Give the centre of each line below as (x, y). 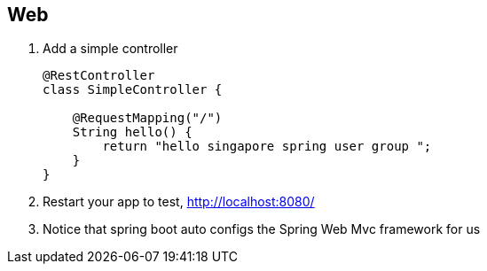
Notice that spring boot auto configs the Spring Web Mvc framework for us (262, 229)
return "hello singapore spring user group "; (267, 147)
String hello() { (132, 132)
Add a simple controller (110, 49)
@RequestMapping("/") (147, 118)
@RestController (99, 76)
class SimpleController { (133, 90)
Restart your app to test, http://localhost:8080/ (179, 202)
